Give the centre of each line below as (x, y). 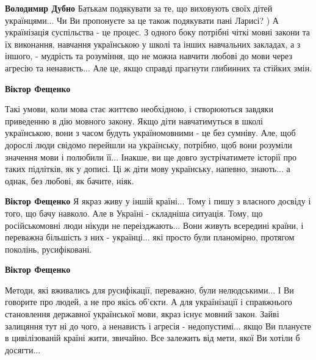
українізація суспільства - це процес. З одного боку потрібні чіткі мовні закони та (158, 32)
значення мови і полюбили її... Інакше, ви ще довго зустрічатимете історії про (151, 157)
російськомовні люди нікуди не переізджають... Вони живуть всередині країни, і (154, 225)
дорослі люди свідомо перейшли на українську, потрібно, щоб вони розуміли (149, 144)
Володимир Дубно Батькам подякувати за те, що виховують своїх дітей (139, 8)
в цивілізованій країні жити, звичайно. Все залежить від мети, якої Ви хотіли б (153, 338)
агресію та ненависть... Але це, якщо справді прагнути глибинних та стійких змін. (159, 67)
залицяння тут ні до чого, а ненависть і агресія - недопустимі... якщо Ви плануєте (158, 326)
